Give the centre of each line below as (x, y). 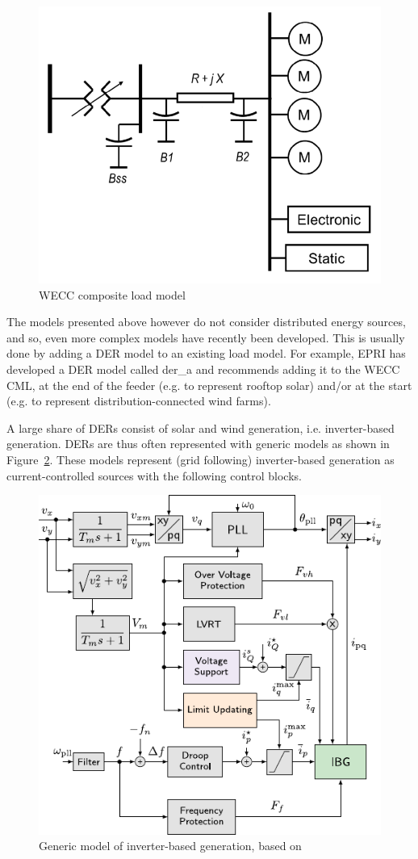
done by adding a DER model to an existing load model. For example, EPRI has (206, 353)
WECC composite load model (112, 294)
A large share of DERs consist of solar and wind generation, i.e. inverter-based (201, 427)
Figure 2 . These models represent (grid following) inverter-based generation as (201, 459)
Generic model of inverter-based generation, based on (170, 846)
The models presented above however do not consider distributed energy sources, (206, 322)
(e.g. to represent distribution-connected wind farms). (139, 401)
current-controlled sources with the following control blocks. (154, 475)
